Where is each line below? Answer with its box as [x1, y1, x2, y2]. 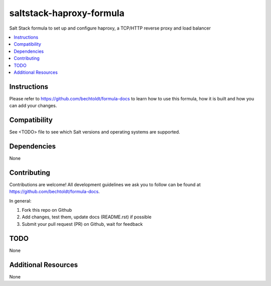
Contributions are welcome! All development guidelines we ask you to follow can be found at [9, 181, 201, 188]
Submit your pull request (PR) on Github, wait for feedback [22, 221, 143, 227]
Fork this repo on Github [22, 207, 72, 213]
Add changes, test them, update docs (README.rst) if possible [22, 214, 152, 220]
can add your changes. [9, 103, 57, 109]
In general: [9, 198, 32, 204]
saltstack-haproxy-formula [9, 8, 125, 19]
